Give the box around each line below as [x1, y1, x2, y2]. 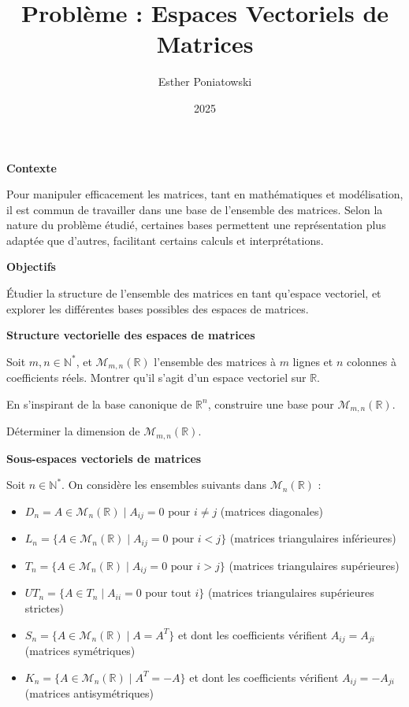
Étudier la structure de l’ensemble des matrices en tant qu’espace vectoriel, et [6, 285, 381, 302]
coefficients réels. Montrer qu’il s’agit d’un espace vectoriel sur [6, 369, 307, 386]
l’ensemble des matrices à [154, 353, 276, 369]
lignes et [292, 353, 333, 369]
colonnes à [346, 353, 397, 369]
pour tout [145, 588, 191, 600]
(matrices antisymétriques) [24, 685, 154, 701]
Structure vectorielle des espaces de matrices [6, 327, 255, 343]
